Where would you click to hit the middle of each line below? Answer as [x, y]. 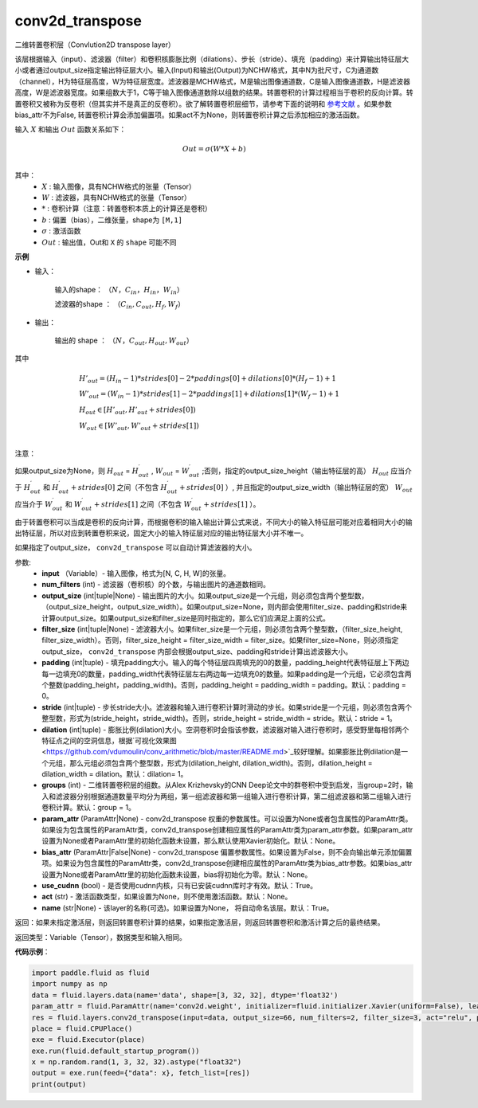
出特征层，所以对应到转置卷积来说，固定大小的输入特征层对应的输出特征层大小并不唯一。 [161, 533]
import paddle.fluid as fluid [90, 973]
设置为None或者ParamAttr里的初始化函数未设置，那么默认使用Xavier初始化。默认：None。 [191, 841]
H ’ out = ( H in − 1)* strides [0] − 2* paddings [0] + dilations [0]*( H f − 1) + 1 [207, 379]
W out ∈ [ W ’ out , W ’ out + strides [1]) [139, 426]
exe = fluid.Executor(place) [88, 1040]
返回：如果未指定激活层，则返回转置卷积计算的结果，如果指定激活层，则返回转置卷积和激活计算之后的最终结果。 [200, 922]
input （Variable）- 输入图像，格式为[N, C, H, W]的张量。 [136, 574]
